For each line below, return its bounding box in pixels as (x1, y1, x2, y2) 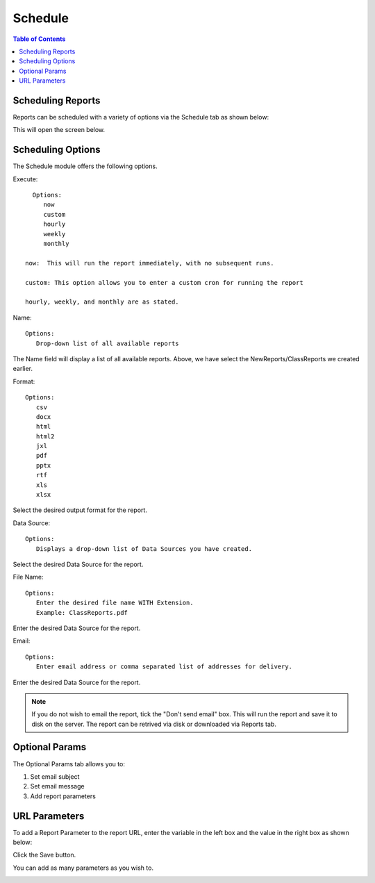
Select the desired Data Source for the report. (12, 560, 144, 568)
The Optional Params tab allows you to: (12, 759, 125, 768)
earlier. (12, 365, 33, 373)
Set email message (30, 782, 85, 791)
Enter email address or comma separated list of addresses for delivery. (35, 663, 293, 670)
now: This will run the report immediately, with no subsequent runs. (25, 259, 274, 267)
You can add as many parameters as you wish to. (12, 864, 154, 872)
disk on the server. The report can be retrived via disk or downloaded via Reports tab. (31, 720, 277, 728)
